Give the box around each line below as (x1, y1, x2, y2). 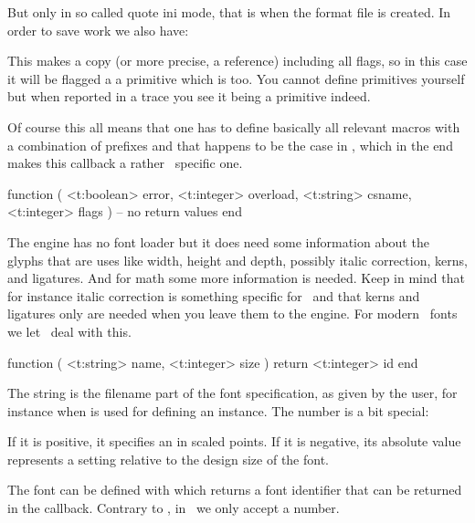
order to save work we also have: (7, 20, 189, 39)
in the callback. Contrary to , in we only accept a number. (7, 498, 340, 518)
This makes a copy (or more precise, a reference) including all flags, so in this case (7, 51, 468, 70)
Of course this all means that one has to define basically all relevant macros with (7, 117, 460, 136)
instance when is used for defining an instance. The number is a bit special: (7, 401, 429, 420)
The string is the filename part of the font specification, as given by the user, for (7, 383, 458, 403)
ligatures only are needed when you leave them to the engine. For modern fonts (7, 304, 458, 323)
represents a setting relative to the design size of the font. (7, 449, 330, 468)
